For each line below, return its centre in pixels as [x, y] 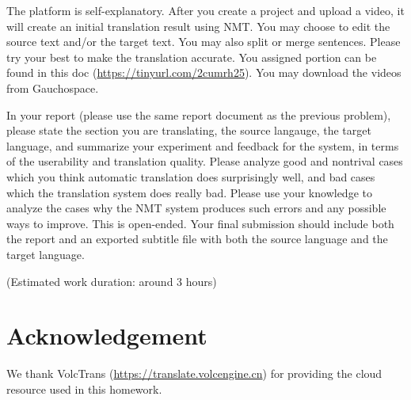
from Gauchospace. [53, 88]
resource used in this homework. [84, 389]
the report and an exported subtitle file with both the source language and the [197, 239]
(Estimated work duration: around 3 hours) [112, 281]
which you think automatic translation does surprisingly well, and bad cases [191, 176]
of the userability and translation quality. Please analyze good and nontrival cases [205, 161]
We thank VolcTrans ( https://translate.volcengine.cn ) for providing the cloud [194, 373]
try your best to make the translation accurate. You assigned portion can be [192, 57]
